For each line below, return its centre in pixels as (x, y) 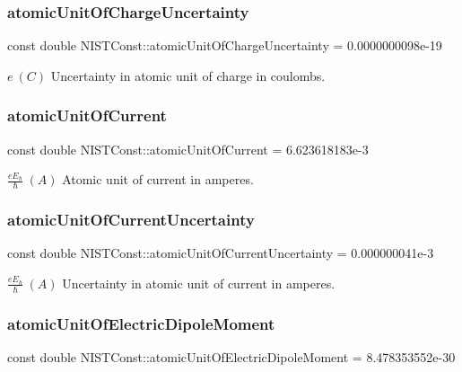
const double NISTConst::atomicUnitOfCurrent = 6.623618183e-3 (188, 149)
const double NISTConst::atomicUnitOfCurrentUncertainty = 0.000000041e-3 (221, 253)
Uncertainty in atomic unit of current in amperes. (199, 283)
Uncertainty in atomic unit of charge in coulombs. (188, 75)
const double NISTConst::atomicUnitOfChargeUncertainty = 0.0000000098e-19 (225, 45)
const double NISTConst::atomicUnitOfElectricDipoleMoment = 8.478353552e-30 (231, 356)
